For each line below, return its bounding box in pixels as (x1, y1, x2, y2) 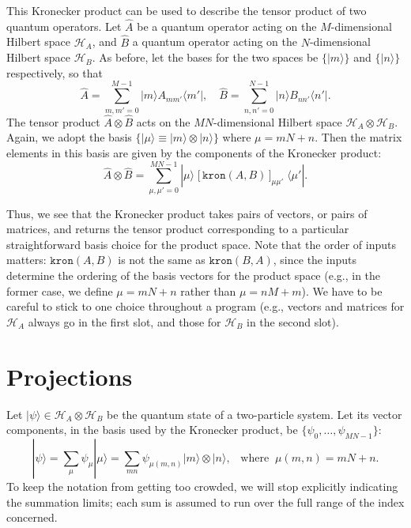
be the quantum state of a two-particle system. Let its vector (107, 405, 402, 422)
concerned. (6, 509, 58, 526)
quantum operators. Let (6, 17, 122, 34)
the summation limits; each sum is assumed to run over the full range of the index (6, 493, 405, 510)
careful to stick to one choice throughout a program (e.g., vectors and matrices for (6, 298, 405, 315)
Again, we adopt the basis (6, 129, 132, 145)
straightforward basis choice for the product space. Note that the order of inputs (6, 236, 397, 252)
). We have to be (301, 282, 383, 299)
